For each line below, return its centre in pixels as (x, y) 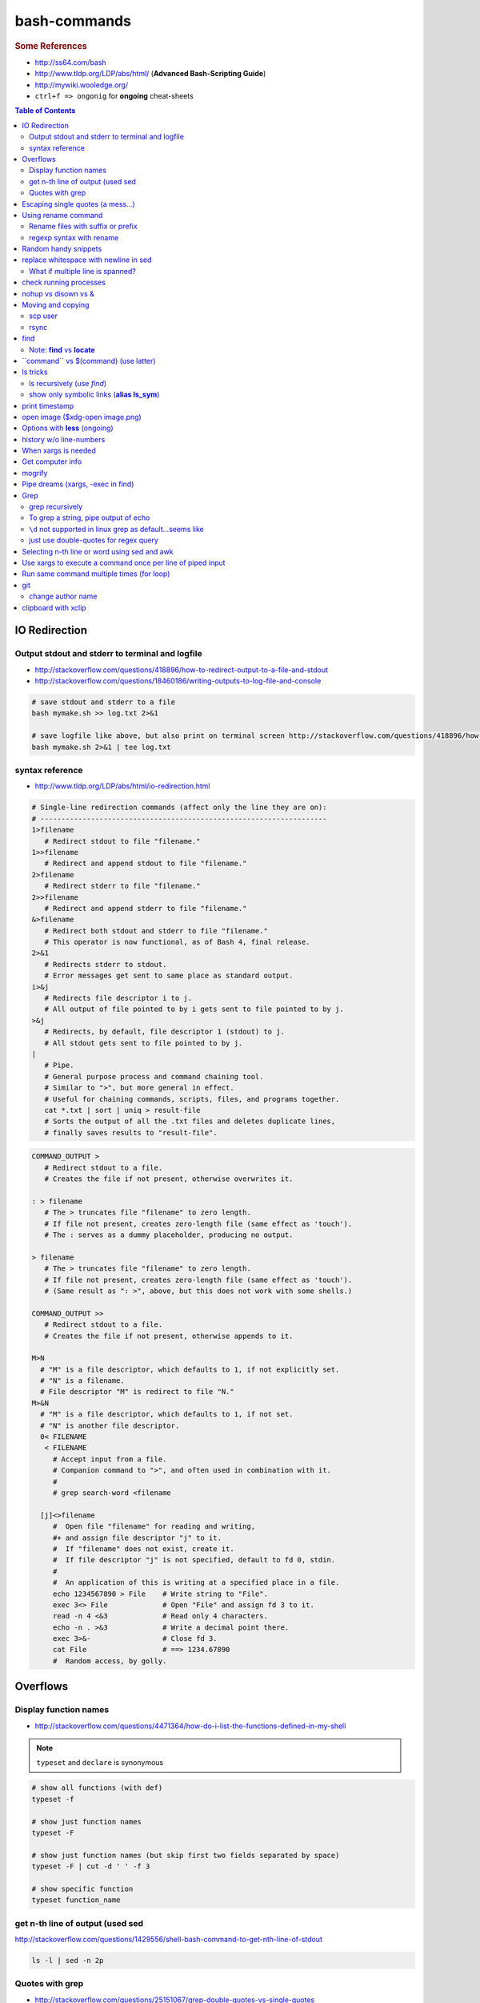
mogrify (35, 473)
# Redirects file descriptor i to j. (118, 998)
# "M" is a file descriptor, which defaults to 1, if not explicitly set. (190, 1369)
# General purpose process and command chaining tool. (154, 1076)
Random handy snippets (62, 249)
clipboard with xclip (54, 607)
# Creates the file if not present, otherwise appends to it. (169, 1336)
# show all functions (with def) (97, 1788)
